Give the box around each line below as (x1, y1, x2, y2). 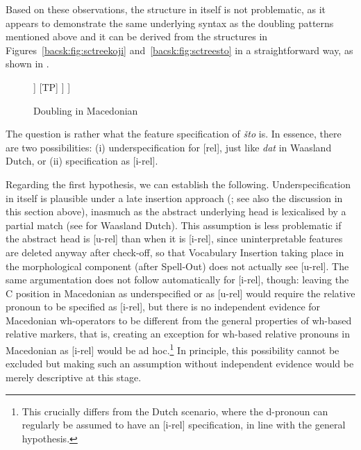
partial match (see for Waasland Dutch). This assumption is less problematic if (6, 217, 342, 232)
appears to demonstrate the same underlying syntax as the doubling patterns (6, 15, 334, 30)
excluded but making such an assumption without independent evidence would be (6, 356, 354, 371)
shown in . (6, 56, 49, 71)
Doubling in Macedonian (33, 103, 138, 117)
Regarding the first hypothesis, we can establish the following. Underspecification (6, 176, 351, 191)
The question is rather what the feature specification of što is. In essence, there (6, 126, 342, 141)
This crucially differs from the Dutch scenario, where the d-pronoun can (22, 403, 328, 418)
